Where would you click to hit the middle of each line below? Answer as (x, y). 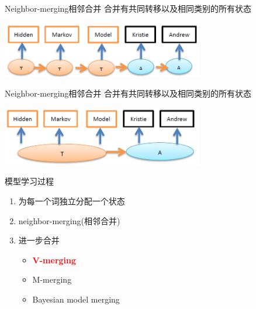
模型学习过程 (29, 181)
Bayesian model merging (76, 299)
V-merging (54, 260)
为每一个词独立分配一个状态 (72, 200)
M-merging (52, 279)
